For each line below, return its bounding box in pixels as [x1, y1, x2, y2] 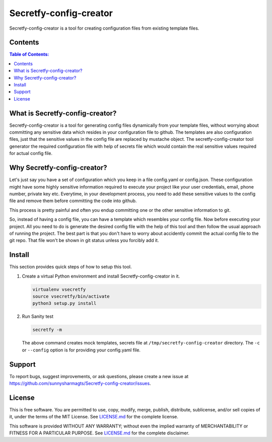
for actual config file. [9, 150, 53, 156]
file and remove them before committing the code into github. [9, 198, 137, 204]
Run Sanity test [22, 313, 54, 319]
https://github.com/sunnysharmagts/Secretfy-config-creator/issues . [9, 380, 151, 386]
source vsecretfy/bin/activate [32, 293, 110, 299]
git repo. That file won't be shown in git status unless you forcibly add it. [9, 237, 159, 243]
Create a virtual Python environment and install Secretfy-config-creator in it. [22, 273, 180, 279]
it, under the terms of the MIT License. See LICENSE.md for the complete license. [9, 414, 178, 420]
